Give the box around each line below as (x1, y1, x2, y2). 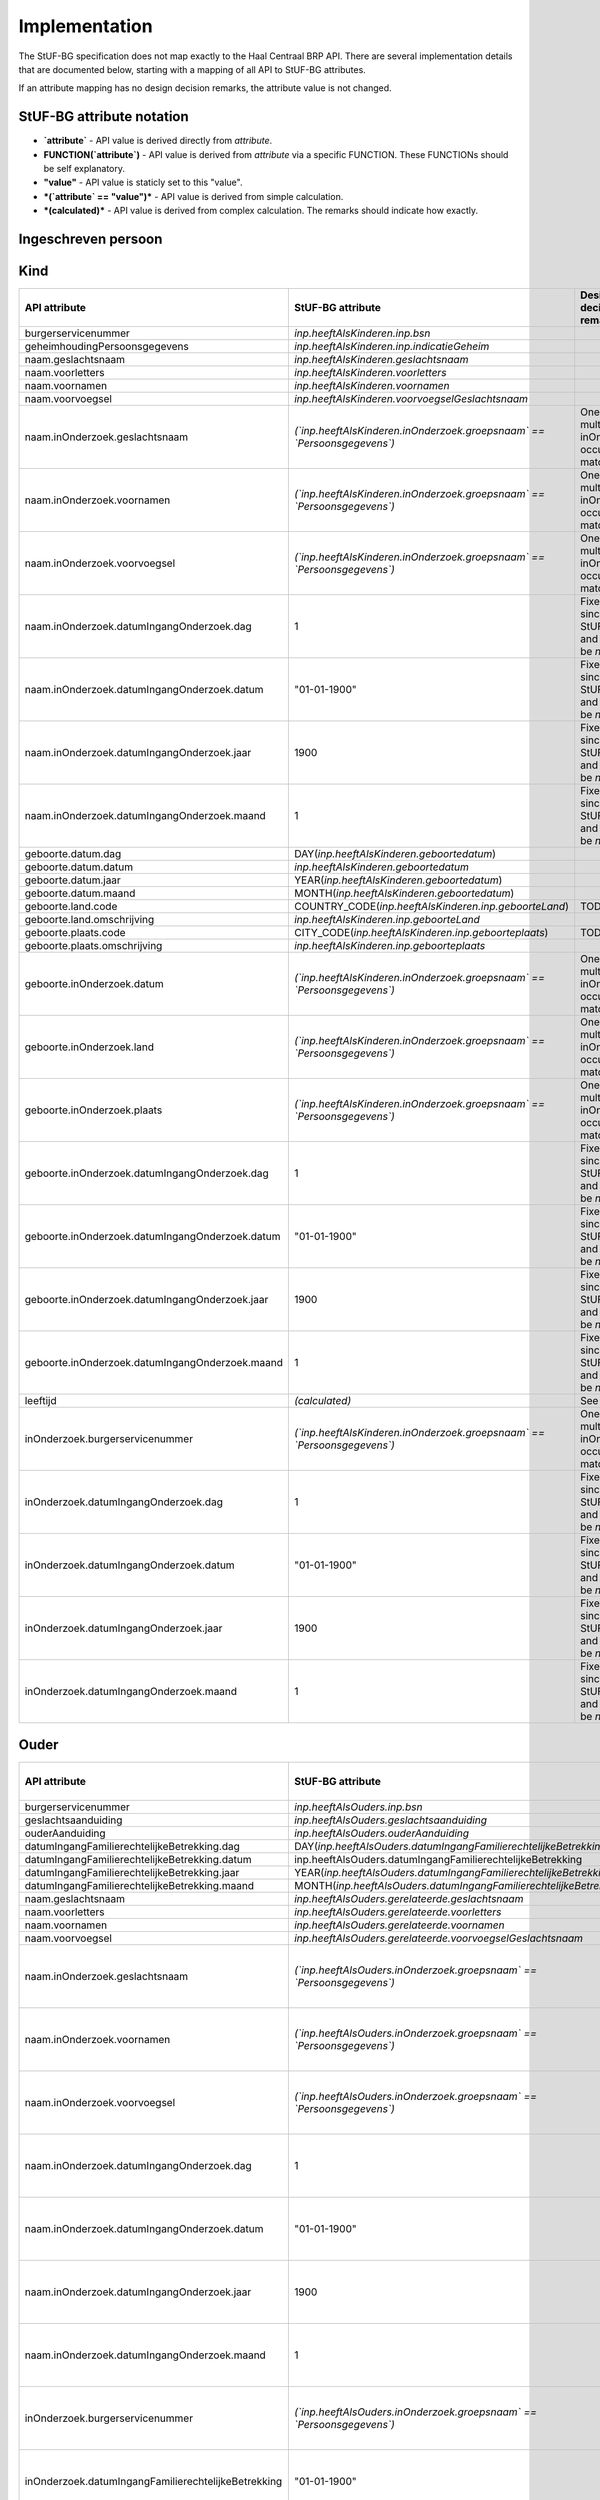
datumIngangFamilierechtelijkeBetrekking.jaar (24, 1865, 240, 1879)
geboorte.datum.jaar (24, 873, 122, 887)
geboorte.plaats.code (24, 926, 126, 940)
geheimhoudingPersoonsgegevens (24, 340, 189, 354)
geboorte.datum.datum (24, 860, 134, 874)
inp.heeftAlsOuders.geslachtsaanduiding (293, 1813, 487, 1827)
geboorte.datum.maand (24, 886, 136, 900)
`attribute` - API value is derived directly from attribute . (43, 135, 273, 147)
